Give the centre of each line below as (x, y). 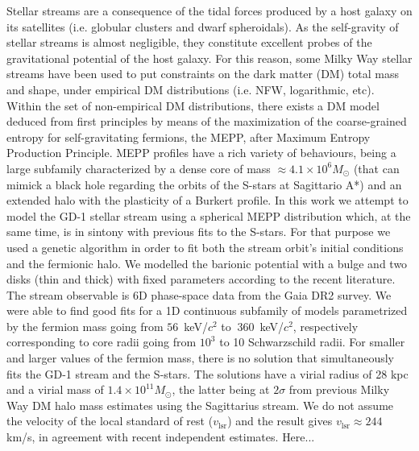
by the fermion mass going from (85, 326)
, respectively (326, 326)
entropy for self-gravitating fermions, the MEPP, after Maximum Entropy (189, 137)
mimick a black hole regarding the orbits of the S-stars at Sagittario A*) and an (204, 184)
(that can (376, 168)
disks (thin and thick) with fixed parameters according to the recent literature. (201, 279)
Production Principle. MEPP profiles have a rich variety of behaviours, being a (201, 153)
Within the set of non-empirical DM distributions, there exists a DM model (193, 105)
